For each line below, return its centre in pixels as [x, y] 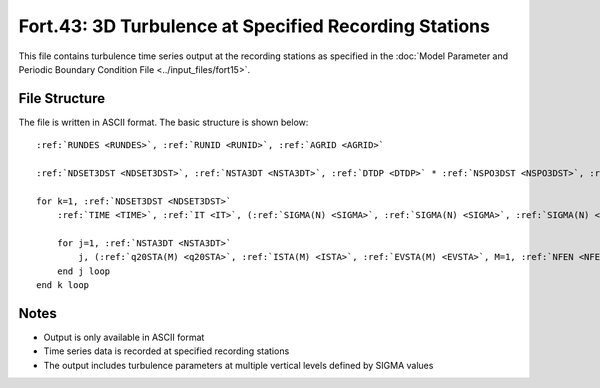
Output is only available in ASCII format [124, 337]
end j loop [83, 271]
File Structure [61, 98]
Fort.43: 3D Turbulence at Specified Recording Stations [254, 26]
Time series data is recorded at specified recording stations [166, 351]
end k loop [63, 285]
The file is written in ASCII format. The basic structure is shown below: [163, 122]
